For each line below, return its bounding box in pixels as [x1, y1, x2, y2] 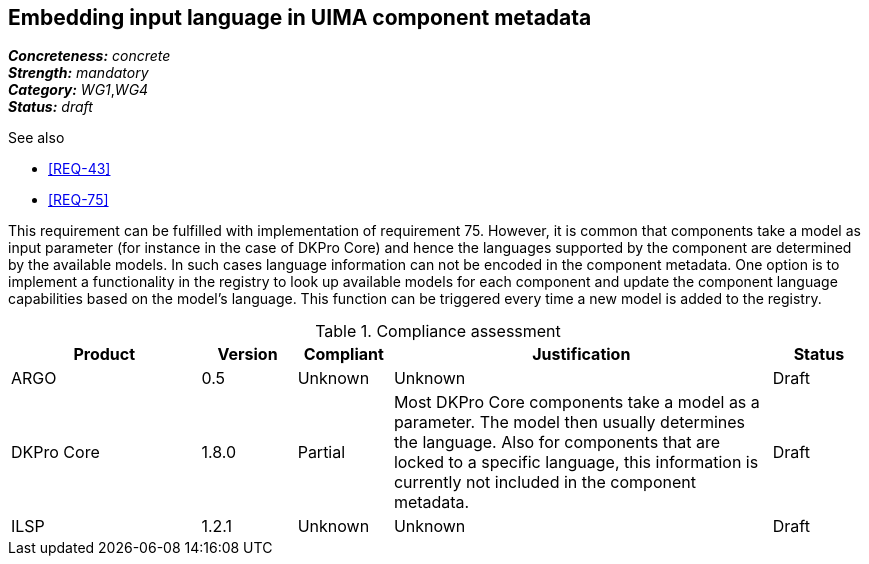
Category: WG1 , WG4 [8, 81, 149, 99]
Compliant [303, 344, 384, 365]
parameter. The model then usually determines [393, 412, 745, 433]
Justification [532, 344, 631, 365]
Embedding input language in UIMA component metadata [8, 5, 592, 30]
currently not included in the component [393, 472, 696, 493]
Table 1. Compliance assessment [315, 321, 561, 342]
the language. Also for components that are [393, 432, 721, 453]
